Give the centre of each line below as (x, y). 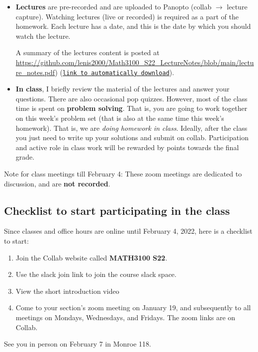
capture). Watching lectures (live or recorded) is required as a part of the (127, 16)
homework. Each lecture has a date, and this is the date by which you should (133, 26)
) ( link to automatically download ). (115, 72)
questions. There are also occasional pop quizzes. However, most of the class (131, 98)
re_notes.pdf (35, 72)
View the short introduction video (67, 291)
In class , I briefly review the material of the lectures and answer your (123, 89)
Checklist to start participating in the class (117, 210)
